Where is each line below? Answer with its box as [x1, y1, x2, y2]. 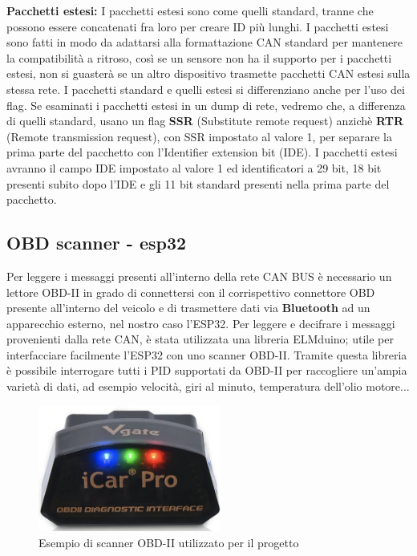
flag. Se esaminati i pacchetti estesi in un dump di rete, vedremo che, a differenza [6, 96, 406, 113]
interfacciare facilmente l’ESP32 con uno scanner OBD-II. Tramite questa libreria [6, 346, 407, 363]
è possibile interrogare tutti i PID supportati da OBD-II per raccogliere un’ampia [6, 362, 407, 379]
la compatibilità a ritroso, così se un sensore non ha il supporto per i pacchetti [6, 49, 392, 66]
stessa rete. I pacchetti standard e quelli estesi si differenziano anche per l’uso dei [6, 80, 405, 97]
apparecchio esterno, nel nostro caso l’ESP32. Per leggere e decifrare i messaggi [6, 315, 395, 331]
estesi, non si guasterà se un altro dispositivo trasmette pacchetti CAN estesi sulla [6, 65, 411, 82]
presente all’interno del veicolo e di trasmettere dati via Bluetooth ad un [6, 299, 370, 316]
